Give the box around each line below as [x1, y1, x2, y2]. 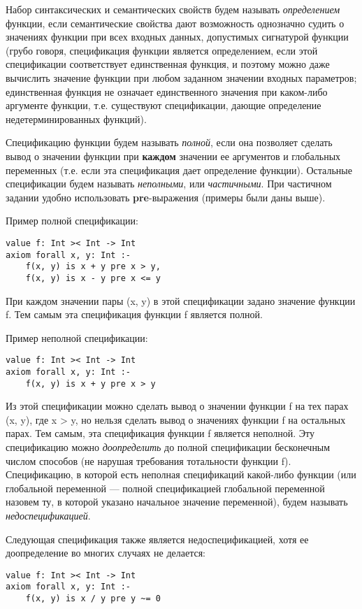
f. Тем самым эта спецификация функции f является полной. [6, 307, 263, 322]
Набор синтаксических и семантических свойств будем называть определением [6, 2, 340, 16]
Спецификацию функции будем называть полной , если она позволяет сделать [6, 135, 333, 150]
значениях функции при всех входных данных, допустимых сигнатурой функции [6, 29, 349, 44]
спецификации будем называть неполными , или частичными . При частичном [6, 176, 332, 191]
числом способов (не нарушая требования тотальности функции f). [6, 453, 291, 468]
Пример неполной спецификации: [6, 330, 148, 345]
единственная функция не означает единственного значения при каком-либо [6, 84, 328, 99]
